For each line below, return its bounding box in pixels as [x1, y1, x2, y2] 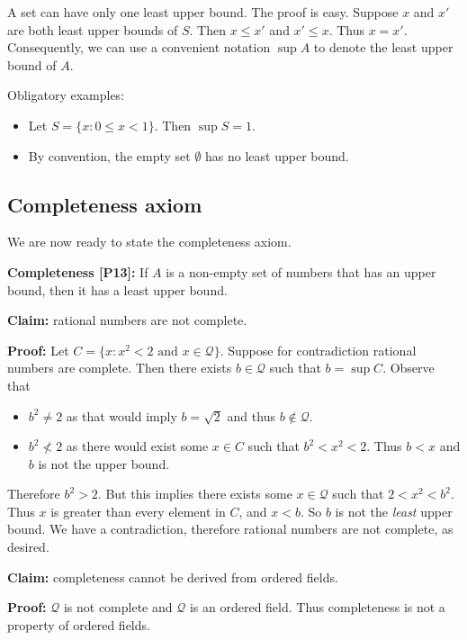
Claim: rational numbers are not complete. [7, 311, 247, 329]
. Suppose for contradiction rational [220, 340, 417, 359]
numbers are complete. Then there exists [7, 358, 232, 377]
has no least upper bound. [205, 146, 349, 165]
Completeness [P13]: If [7, 262, 148, 281]
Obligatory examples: [7, 86, 125, 104]
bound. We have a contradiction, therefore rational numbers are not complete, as [7, 519, 454, 538]
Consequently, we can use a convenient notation [7, 38, 271, 57]
